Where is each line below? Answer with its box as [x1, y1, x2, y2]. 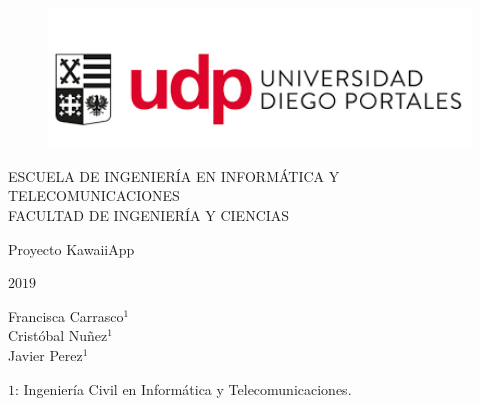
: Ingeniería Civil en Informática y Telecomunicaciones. [15, 378, 352, 399]
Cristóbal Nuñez [8, 325, 108, 346]
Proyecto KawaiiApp [8, 238, 135, 259]
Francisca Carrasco [8, 305, 124, 326]
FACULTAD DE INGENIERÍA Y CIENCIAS [8, 205, 290, 226]
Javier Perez [8, 344, 83, 365]
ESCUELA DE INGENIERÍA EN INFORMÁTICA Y [8, 165, 340, 186]
